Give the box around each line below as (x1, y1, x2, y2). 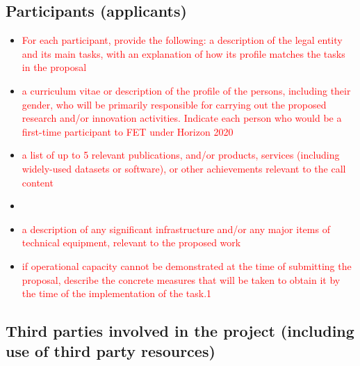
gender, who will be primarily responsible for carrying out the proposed (22, 97, 327, 111)
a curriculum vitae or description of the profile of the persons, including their (22, 83, 351, 97)
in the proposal (22, 60, 87, 74)
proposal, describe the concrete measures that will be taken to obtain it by (22, 272, 341, 287)
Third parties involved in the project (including (6, 320, 354, 342)
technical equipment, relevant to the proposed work (22, 235, 241, 250)
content (22, 175, 54, 189)
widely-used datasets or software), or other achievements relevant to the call (22, 161, 346, 175)
